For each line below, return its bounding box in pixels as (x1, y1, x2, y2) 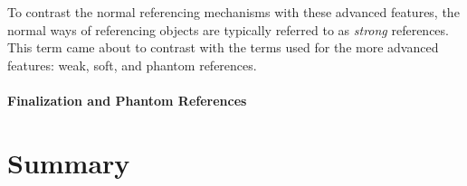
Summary (7, 144, 130, 181)
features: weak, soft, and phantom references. (7, 55, 257, 74)
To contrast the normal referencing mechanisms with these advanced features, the (7, 3, 460, 21)
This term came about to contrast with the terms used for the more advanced (7, 38, 439, 57)
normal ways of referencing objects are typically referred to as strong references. (7, 20, 449, 39)
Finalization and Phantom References (7, 90, 247, 109)
